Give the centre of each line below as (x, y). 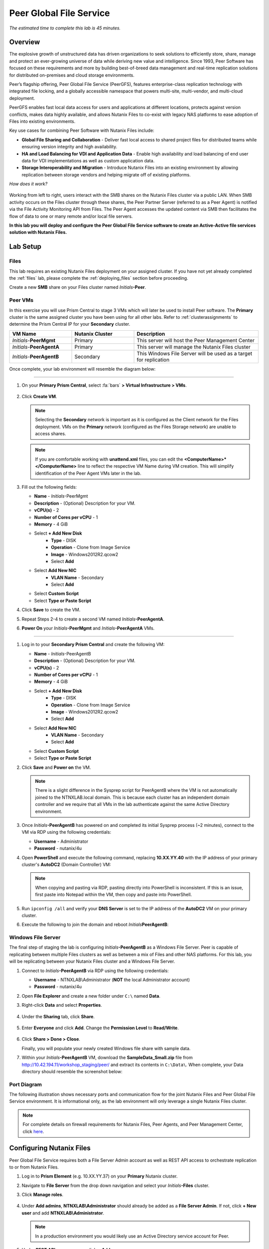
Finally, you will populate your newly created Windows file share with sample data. (106, 1048)
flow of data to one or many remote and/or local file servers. (71, 216)
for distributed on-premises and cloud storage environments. (72, 75)
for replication (153, 360)
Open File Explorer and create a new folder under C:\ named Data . (91, 996)
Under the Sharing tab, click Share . (58, 1016)
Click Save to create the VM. (51, 610)
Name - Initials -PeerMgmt (61, 496)
